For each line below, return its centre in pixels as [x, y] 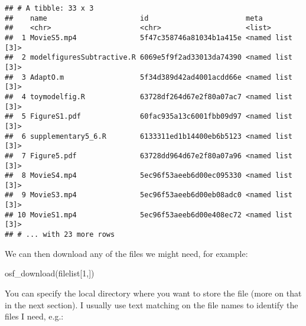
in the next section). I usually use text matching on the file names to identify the [152, 304]
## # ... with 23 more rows [60, 235]
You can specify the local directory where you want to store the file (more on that [153, 293]
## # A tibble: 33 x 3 [49, 8]
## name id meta [134, 18]
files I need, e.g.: [34, 316]
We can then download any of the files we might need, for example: [126, 253]
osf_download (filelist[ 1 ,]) [50, 273]
